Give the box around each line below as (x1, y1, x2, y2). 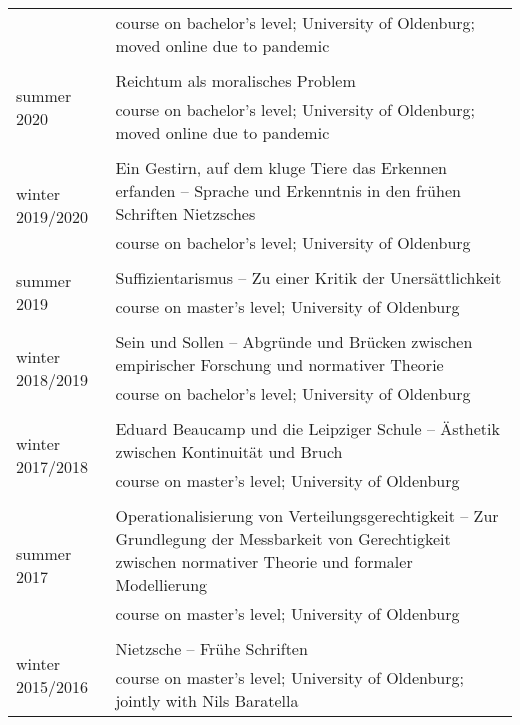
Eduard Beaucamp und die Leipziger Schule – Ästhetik (115, 417, 500, 440)
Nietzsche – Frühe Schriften (115, 637, 308, 660)
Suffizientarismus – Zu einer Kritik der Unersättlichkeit (115, 266, 502, 289)
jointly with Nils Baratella (115, 689, 299, 712)
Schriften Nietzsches (115, 202, 256, 225)
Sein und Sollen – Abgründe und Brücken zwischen (115, 330, 473, 353)
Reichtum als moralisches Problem (115, 69, 356, 92)
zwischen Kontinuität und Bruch (115, 440, 343, 463)
